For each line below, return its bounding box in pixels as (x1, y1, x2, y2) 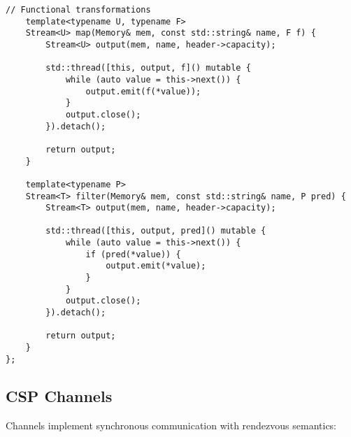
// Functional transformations (6, 5, 151, 15)
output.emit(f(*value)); (85, 86, 201, 96)
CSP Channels (6, 385, 113, 406)
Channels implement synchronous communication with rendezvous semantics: (6, 417, 337, 432)
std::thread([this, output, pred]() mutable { (45, 226, 266, 236)
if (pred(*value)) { (85, 249, 181, 259)
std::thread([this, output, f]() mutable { (45, 63, 251, 73)
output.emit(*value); (106, 261, 206, 271)
